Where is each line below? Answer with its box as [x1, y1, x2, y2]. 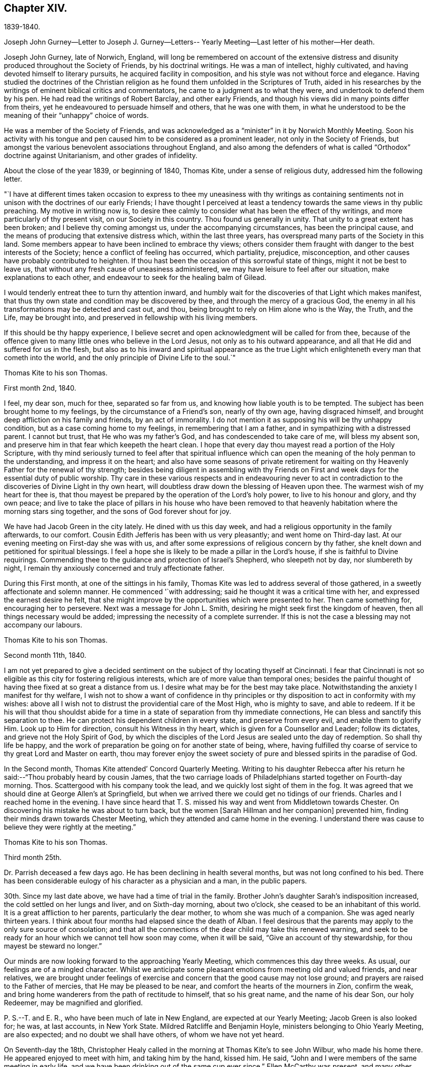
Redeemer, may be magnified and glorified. [4, 998, 143, 1007]
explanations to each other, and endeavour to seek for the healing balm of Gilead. [4, 273, 267, 282]
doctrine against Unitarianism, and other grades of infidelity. [4, 151, 198, 160]
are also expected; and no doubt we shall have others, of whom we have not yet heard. [4, 1030, 284, 1039]
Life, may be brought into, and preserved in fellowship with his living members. [4, 313, 258, 322]
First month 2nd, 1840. [4, 384, 76, 393]
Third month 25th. [4, 853, 62, 862]
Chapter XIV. [4, 2, 68, 14]
